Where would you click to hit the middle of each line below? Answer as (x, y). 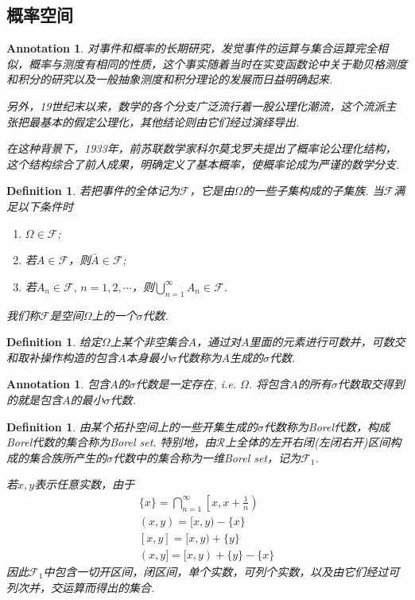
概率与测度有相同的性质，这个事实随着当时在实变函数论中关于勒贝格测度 (217, 63)
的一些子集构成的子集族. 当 (313, 191)
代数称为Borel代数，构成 (327, 426)
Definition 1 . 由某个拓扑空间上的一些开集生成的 (132, 426)
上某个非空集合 (149, 342)
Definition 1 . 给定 (54, 342)
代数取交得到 (371, 384)
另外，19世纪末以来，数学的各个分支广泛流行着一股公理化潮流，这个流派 (196, 105)
